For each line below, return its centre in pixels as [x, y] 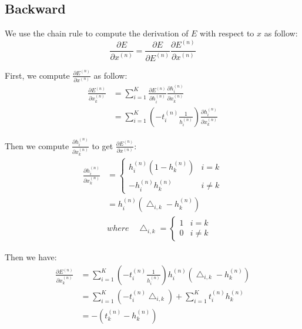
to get [103, 145]
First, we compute [37, 75]
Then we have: [31, 257]
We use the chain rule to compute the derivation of [97, 33]
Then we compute [37, 145]
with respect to [227, 33]
